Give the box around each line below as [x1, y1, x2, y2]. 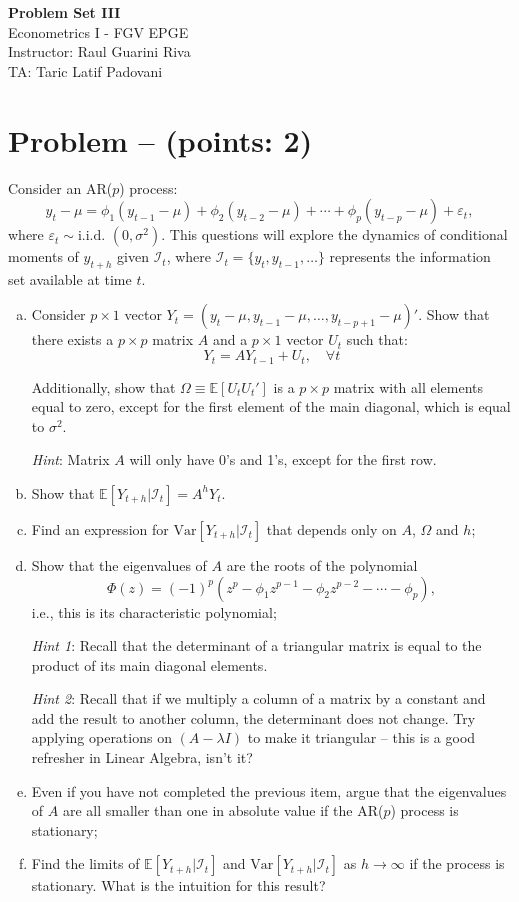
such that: [346, 329, 408, 350]
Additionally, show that [31, 376, 176, 397]
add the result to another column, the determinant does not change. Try [31, 707, 476, 728]
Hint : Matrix [31, 449, 110, 470]
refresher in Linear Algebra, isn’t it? [31, 747, 253, 768]
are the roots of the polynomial [226, 554, 418, 575]
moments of [8, 246, 79, 267]
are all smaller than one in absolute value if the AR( [62, 800, 384, 821]
